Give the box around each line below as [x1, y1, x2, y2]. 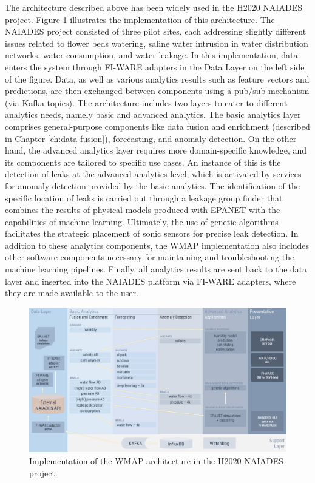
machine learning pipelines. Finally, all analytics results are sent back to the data [5, 263, 307, 275]
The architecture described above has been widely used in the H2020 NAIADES [5, 1, 302, 13]
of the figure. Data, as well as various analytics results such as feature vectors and [5, 72, 310, 85]
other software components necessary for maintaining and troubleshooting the [5, 251, 294, 263]
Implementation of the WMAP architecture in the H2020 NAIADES [29, 454, 283, 467]
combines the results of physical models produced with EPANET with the [5, 203, 280, 216]
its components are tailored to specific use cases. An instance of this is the [5, 155, 281, 168]
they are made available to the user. [5, 286, 138, 299]
